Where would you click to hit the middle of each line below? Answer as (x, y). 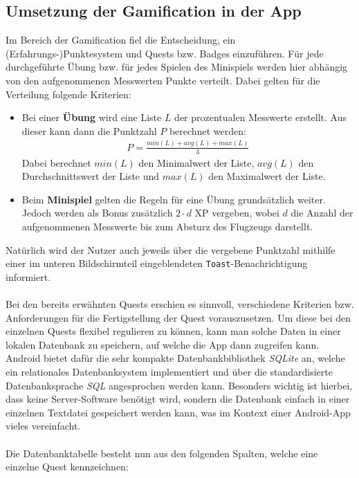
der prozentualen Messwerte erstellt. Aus (261, 117)
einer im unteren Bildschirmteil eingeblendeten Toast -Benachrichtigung (157, 263)
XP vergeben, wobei (237, 213)
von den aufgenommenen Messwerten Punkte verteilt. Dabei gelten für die (163, 80)
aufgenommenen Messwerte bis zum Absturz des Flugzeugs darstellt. (167, 226)
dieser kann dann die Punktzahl (89, 130)
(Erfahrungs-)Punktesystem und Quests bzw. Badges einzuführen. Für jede (165, 53)
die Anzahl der (322, 213)
